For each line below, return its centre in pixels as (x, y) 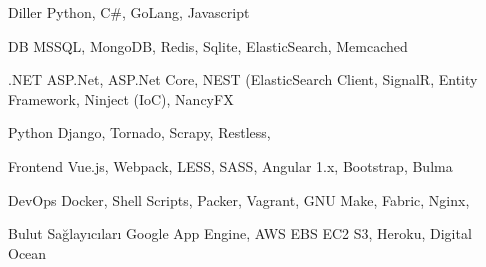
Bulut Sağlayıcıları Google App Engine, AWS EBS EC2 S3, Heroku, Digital (240, 233)
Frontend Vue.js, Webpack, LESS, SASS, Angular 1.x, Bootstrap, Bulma (230, 165)
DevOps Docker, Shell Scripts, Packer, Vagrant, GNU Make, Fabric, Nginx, (239, 199)
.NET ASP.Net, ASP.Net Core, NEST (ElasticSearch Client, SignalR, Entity (243, 79)
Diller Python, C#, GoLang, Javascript (129, 12)
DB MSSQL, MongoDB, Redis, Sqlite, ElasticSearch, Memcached (208, 45)
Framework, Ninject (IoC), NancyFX (121, 98)
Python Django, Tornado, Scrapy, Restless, (139, 132)
